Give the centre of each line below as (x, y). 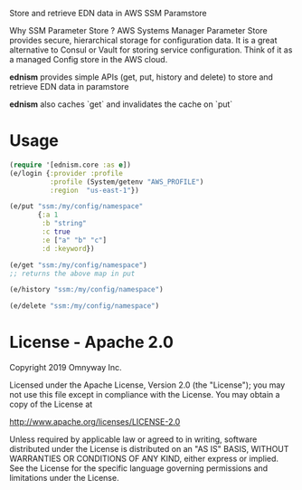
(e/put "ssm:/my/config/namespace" (76, 207)
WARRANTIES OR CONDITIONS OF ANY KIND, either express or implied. (144, 459)
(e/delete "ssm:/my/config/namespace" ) (85, 306)
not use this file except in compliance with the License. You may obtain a (145, 395)
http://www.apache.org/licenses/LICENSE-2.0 (95, 422)
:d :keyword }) (68, 248)
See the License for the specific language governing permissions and (139, 468)
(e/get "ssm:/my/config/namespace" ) (78, 265)
